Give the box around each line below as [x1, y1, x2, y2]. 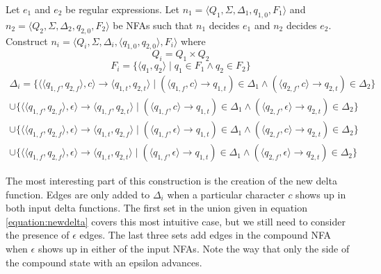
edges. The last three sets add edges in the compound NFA [79, 228, 331, 242]
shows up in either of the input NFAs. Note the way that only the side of [38, 241, 350, 256]
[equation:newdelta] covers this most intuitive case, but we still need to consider [6, 214, 346, 228]
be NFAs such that [113, 17, 193, 32]
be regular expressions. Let [65, 2, 179, 16]
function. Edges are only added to [6, 187, 150, 201]
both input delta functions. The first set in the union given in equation [6, 200, 307, 215]
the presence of [6, 228, 70, 242]
